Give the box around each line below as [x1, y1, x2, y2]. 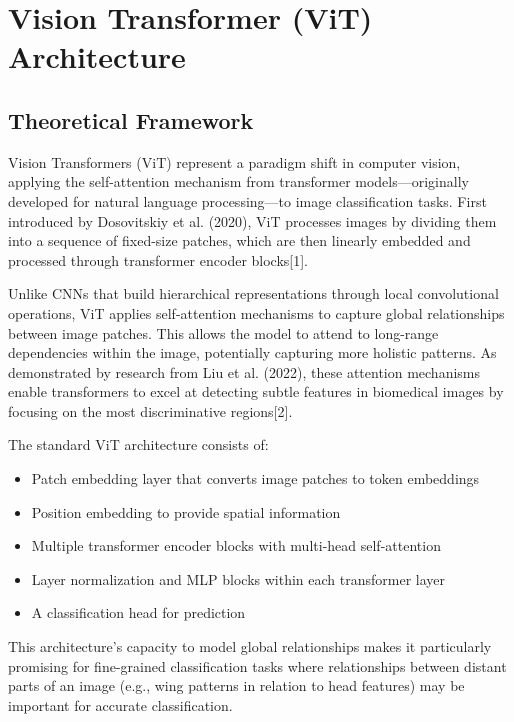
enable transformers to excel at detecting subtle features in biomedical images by [8, 381, 504, 402]
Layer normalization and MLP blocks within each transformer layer [31, 568, 446, 589]
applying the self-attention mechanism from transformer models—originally [8, 171, 469, 192]
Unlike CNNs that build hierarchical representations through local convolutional [8, 283, 499, 304]
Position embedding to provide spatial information [31, 501, 341, 522]
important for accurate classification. [8, 694, 233, 715]
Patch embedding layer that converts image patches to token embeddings [31, 468, 480, 489]
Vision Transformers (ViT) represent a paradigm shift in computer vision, [8, 151, 461, 172]
